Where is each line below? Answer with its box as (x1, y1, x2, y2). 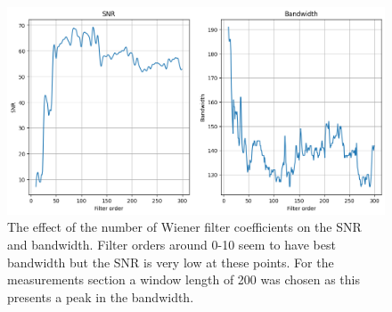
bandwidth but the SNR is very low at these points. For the (7, 252, 334, 271)
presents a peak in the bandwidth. (7, 287, 194, 306)
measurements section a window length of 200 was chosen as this (7, 270, 361, 289)
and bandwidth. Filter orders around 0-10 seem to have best (7, 235, 336, 254)
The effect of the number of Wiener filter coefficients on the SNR (7, 218, 362, 236)
